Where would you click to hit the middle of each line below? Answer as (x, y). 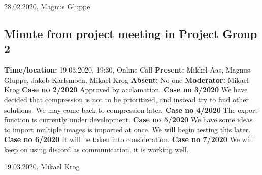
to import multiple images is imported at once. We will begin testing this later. (127, 129)
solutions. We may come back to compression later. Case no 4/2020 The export (131, 109)
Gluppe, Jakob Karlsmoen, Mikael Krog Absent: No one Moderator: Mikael (126, 79)
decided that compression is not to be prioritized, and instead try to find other (126, 99)
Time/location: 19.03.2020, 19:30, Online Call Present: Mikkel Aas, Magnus (127, 70)
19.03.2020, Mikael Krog (42, 166)
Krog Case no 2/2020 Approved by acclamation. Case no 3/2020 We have (126, 90)
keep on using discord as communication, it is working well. (96, 149)
